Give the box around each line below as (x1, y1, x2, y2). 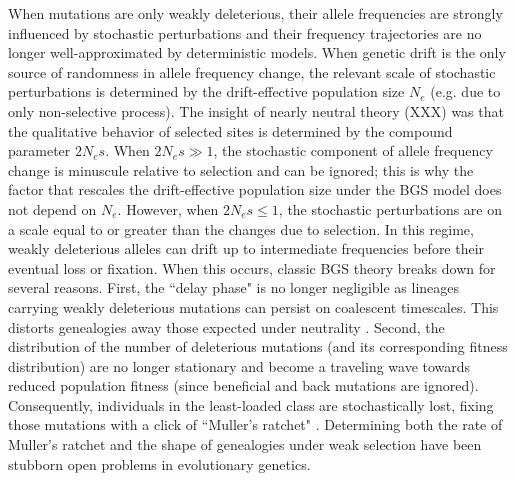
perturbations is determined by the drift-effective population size (8, 81, 405, 102)
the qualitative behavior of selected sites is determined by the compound (8, 120, 453, 141)
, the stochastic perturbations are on (278, 198, 503, 219)
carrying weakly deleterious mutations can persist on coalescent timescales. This (8, 296, 499, 317)
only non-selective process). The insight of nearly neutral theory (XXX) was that (8, 100, 504, 121)
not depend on (8, 198, 97, 219)
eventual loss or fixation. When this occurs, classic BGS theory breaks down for (8, 257, 496, 278)
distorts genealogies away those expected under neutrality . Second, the (8, 316, 445, 337)
